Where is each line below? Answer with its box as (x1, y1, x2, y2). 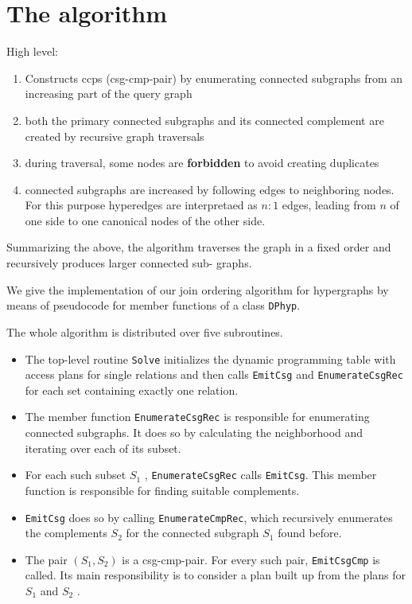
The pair (25, 551, 68, 567)
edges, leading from (282, 197, 376, 213)
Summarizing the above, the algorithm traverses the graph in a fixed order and (6, 239, 391, 255)
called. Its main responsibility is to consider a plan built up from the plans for (25, 567, 406, 583)
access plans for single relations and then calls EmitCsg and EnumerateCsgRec (25, 366, 403, 383)
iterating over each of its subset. (25, 439, 181, 456)
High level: (6, 43, 58, 60)
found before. (278, 524, 342, 541)
